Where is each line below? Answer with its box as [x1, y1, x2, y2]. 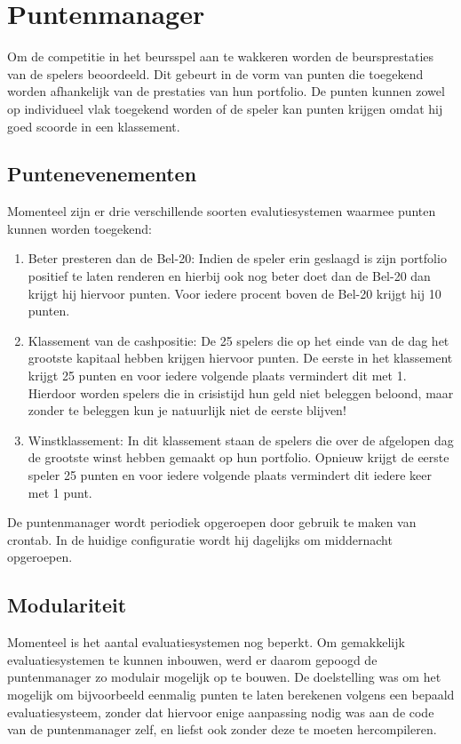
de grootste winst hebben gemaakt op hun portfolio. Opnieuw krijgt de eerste [28, 448, 449, 467]
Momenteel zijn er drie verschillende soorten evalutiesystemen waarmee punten [7, 202, 436, 220]
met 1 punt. [28, 483, 92, 501]
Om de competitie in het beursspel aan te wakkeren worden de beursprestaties [7, 47, 434, 66]
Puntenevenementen [7, 160, 197, 188]
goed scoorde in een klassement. [7, 116, 180, 135]
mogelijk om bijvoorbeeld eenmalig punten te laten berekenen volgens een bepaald [7, 684, 455, 703]
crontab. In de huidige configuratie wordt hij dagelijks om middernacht [7, 530, 393, 548]
